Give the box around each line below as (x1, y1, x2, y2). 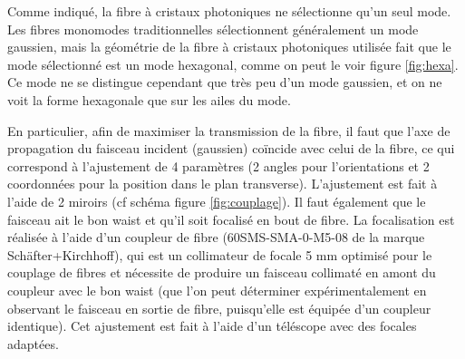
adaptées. (7, 334, 59, 353)
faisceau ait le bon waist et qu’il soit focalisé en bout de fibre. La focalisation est (7, 209, 455, 228)
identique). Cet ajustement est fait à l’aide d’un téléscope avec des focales (7, 316, 417, 335)
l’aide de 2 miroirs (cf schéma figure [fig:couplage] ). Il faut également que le (7, 191, 426, 210)
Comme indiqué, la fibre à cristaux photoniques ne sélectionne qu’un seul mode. (7, 2, 451, 20)
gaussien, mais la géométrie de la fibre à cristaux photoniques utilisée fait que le (7, 37, 451, 56)
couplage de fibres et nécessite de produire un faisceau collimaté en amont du (7, 263, 436, 282)
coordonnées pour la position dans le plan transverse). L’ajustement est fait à (7, 174, 438, 193)
